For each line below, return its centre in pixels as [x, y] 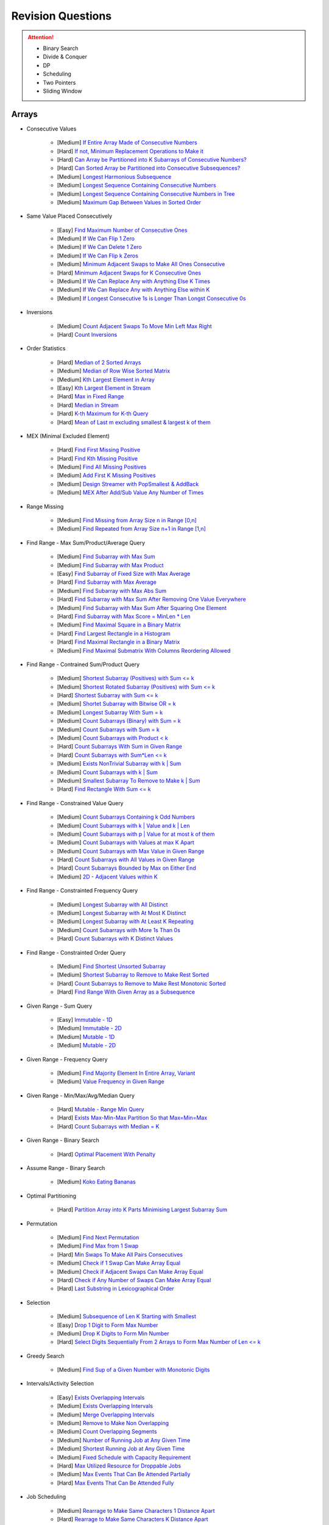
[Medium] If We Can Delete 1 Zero [100, 247]
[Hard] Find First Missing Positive [99, 450]
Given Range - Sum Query [59, 1006]
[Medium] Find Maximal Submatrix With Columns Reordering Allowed [144, 650]
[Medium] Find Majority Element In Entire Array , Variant [126, 1073]
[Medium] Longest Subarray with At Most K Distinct [122, 913]
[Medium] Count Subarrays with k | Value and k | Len [123, 825]
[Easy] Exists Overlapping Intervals [101, 1398]
